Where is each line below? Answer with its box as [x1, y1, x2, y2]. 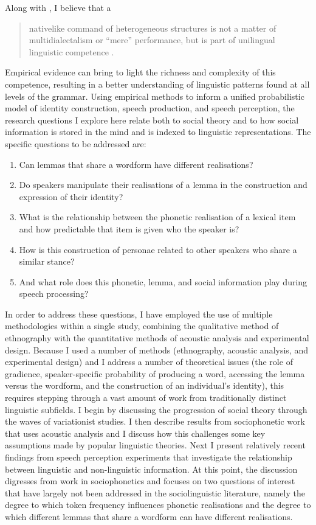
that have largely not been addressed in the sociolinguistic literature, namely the [5, 486, 305, 499]
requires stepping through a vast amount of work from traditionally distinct [5, 391, 287, 404]
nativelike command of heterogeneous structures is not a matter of [29, 21, 276, 34]
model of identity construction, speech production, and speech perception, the [5, 102, 295, 114]
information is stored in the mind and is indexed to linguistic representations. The [5, 125, 311, 138]
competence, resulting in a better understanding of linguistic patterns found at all [5, 77, 310, 90]
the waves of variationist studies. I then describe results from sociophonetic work [5, 415, 305, 428]
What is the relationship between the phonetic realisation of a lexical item [19, 210, 296, 223]
